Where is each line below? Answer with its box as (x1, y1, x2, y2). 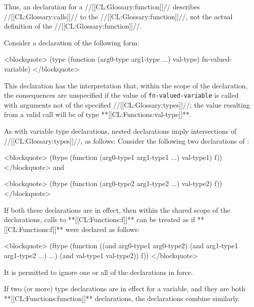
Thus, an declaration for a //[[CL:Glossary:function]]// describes (4, 1, 200, 11)
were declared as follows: (65, 224, 140, 234)
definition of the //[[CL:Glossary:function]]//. (4, 21, 142, 31)
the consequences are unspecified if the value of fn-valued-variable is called (4, 90, 239, 100)
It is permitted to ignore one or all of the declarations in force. (4, 267, 193, 277)
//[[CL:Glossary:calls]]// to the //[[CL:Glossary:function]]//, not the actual (4, 11, 233, 21)
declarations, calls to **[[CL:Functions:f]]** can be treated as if (4, 214, 195, 225)
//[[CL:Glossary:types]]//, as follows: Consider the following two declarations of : (4, 135, 249, 146)
